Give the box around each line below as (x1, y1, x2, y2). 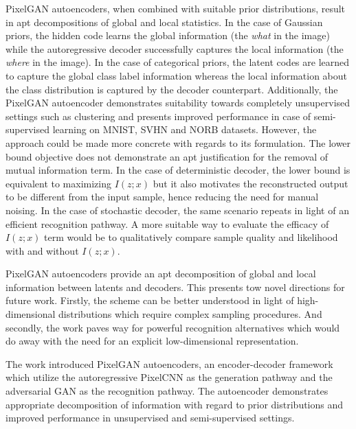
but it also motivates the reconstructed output (153, 176, 348, 190)
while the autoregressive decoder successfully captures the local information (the (5, 41, 344, 56)
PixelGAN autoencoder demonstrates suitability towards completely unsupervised (5, 95, 351, 110)
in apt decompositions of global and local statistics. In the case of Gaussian (5, 14, 323, 29)
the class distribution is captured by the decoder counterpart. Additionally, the (5, 82, 338, 96)
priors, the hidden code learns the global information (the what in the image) (5, 28, 330, 43)
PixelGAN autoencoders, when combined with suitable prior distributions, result (5, 1, 346, 15)
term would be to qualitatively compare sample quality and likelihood (44, 230, 338, 244)
